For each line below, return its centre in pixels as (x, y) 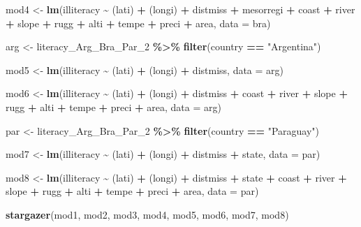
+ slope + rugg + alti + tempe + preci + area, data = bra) (138, 23)
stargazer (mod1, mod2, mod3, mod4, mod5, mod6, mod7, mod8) (147, 214)
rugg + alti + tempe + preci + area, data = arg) (113, 107)
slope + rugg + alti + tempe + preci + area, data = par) (132, 191)
